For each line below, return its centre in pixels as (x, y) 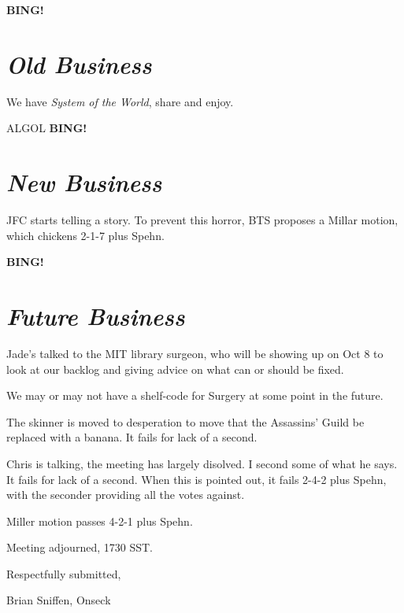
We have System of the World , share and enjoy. (120, 101)
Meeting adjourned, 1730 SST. (80, 547)
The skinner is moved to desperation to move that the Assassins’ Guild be (185, 421)
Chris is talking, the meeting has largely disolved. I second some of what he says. (202, 463)
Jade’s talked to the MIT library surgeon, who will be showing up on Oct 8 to (195, 353)
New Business (84, 183)
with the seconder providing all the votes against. (126, 495)
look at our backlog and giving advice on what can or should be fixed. (175, 369)
